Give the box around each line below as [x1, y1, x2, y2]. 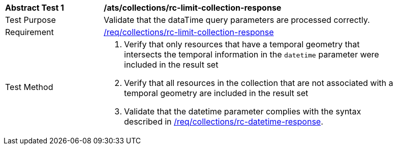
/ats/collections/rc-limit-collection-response [104, 3, 282, 13]
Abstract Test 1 [5, 3, 64, 13]
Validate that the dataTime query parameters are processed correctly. [104, 15, 370, 25]
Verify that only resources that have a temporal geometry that [124, 39, 360, 49]
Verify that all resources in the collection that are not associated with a [124, 78, 393, 88]
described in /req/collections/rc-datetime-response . [124, 116, 323, 127]
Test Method [5, 82, 53, 92]
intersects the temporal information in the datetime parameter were [124, 49, 379, 59]
